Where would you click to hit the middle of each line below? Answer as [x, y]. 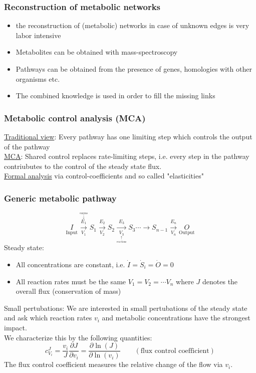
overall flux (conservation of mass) [68, 291]
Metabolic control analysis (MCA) [75, 118]
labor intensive [38, 35]
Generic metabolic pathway [60, 198]
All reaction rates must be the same [71, 281]
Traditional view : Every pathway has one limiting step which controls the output [128, 136]
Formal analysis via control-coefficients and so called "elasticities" [104, 176]
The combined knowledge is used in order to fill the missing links [115, 96]
